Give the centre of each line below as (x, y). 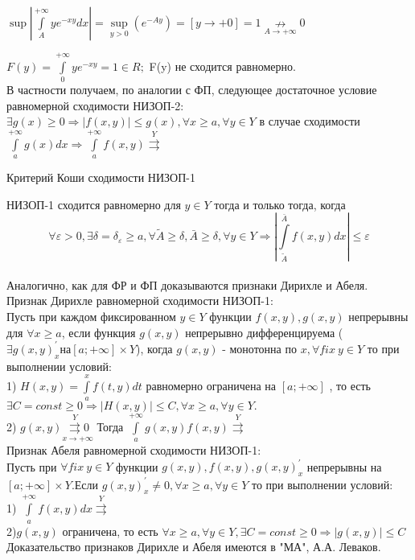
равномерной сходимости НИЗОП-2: (95, 105)
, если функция (99, 332)
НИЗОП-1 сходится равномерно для (94, 204)
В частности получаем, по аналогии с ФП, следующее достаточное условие (192, 90)
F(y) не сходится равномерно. (222, 66)
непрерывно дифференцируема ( (264, 332)
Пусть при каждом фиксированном (91, 317)
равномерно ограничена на (211, 385)
